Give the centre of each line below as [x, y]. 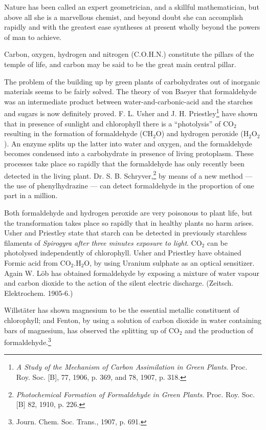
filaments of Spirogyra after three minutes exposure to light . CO [103, 242]
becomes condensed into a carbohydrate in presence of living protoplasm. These [129, 153]
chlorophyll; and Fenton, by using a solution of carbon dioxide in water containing [133, 320]
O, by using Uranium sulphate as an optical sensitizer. [169, 262]
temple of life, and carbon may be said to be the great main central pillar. [120, 64]
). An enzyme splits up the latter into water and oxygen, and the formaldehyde [128, 143]
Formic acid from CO [38, 262]
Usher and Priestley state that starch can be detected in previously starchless [126, 233]
